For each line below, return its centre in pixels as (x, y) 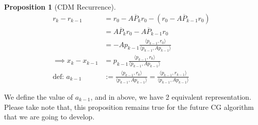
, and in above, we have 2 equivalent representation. (171, 97)
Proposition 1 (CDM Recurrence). (60, 7)
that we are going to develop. (49, 117)
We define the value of (39, 97)
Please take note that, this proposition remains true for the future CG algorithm (129, 107)
